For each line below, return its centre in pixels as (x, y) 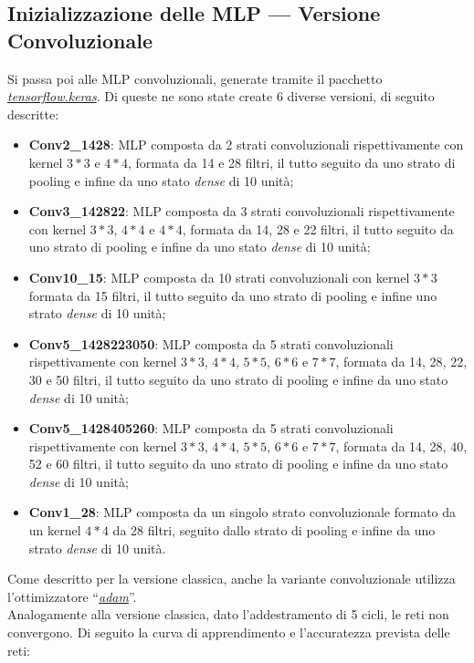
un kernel (55, 530)
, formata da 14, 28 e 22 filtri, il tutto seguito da (318, 228)
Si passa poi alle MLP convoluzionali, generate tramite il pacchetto (195, 78)
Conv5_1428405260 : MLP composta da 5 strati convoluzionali (211, 428)
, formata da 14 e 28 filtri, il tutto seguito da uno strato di (291, 162)
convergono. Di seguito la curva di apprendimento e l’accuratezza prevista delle (229, 632)
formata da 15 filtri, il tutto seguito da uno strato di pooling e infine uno (233, 295)
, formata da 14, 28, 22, (401, 362)
